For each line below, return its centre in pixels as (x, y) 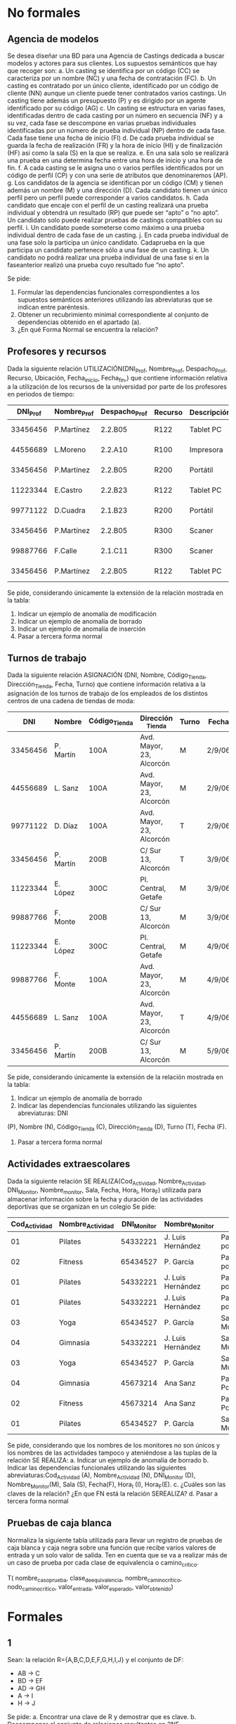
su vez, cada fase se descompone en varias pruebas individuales (102, 123)
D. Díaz (66, 826)
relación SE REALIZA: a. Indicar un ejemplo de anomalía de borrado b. (108, 1460)
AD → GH (31, 1688)
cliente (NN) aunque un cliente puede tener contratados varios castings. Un (117, 93)
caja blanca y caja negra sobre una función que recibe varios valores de (112, 1548)
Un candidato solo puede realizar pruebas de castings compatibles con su (115, 220)
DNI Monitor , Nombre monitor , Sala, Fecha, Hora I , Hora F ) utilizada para (104, 1191)
